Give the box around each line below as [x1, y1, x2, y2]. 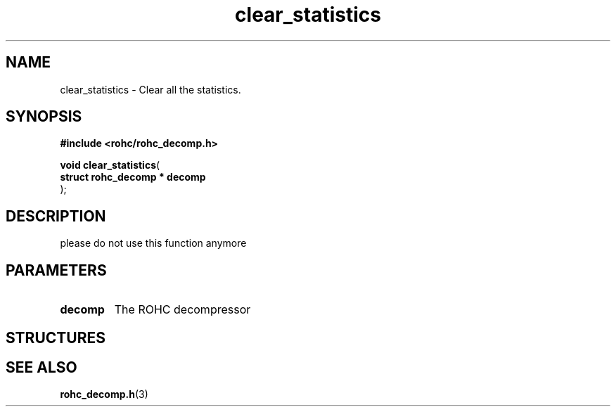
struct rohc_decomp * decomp [60, 171, 206, 184]
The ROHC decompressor [114, 302, 251, 317]
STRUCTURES [6, 328, 105, 347]
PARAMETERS [6, 261, 107, 279]
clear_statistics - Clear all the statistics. [60, 83, 241, 96]
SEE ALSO [6, 358, 77, 376]
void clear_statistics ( [60, 159, 160, 172]
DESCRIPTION [6, 207, 106, 225]
